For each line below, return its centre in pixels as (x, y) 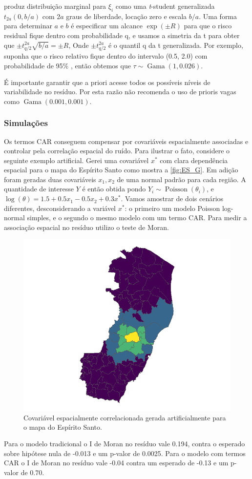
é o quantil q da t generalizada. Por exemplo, (176, 45)
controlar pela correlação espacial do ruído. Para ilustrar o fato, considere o (117, 151)
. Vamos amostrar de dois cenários (172, 198)
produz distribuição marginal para (55, 6)
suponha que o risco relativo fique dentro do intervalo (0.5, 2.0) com (106, 56)
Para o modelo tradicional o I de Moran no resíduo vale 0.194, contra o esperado (125, 443)
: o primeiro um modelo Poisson (172, 208)
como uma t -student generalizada (165, 6)
